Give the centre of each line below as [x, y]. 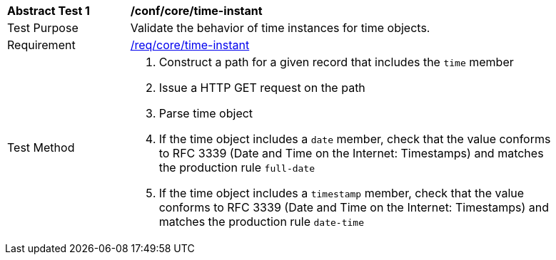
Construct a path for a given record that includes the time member [336, 62]
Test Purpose [43, 28]
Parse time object [206, 113]
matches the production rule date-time [261, 222]
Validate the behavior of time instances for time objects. [280, 28]
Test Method [41, 147]
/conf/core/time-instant [196, 11]
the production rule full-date [237, 167]
